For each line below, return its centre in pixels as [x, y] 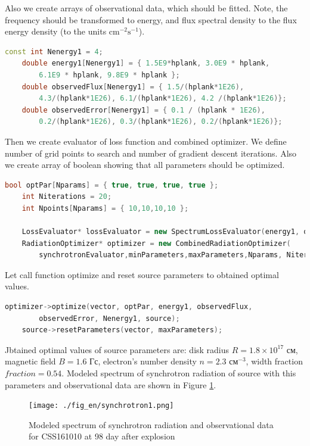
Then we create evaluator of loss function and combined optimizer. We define [146, 141]
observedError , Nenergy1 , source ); [109, 318]
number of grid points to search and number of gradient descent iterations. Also [151, 153]
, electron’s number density [147, 361]
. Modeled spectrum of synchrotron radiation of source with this [179, 373]
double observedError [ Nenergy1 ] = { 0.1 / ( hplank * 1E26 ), [143, 110]
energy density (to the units [56, 31]
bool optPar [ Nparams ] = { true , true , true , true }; [112, 185]
